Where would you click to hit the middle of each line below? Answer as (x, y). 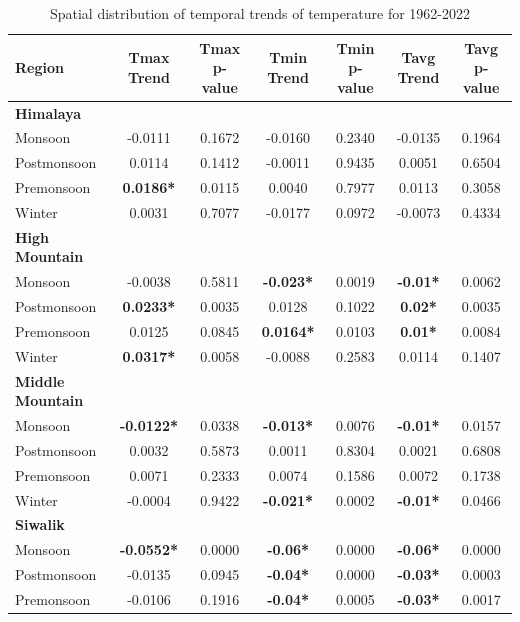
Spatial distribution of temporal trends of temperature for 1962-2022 (260, 13)
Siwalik (40, 524)
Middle (40, 380)
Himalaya (48, 112)
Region (39, 67)
